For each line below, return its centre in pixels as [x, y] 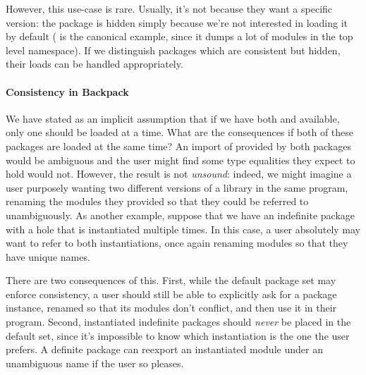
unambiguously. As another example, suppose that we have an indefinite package [181, 215]
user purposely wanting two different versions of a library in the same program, [177, 187]
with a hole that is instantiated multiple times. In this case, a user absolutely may [183, 229]
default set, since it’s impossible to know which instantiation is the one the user [178, 335]
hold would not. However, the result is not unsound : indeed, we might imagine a [179, 174]
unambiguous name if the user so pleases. [95, 363]
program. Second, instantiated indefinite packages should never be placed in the [178, 322]
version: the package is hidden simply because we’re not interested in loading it [177, 22]
